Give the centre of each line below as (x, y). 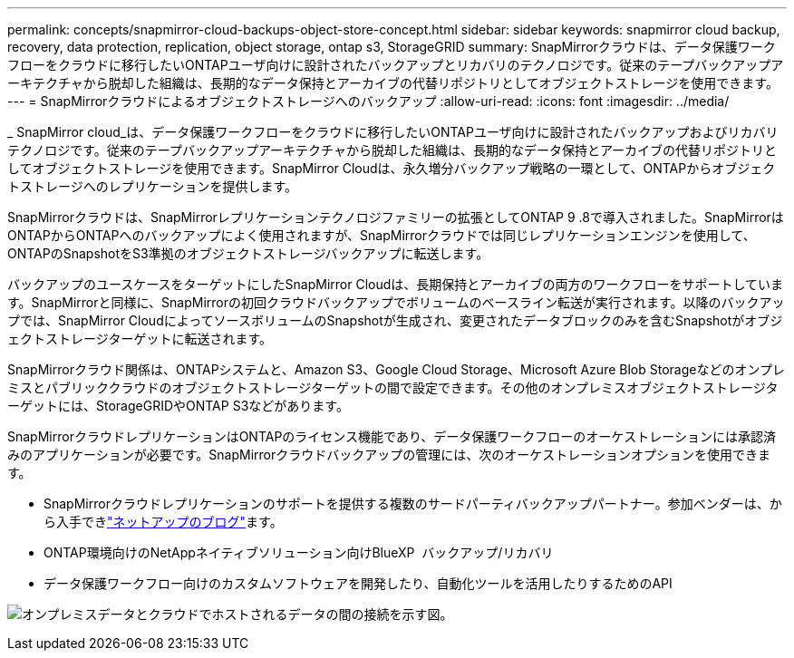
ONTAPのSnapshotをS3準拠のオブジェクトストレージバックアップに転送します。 (248, 253)
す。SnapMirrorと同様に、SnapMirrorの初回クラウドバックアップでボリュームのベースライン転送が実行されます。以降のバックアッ (396, 302)
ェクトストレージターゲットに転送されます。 (140, 339)
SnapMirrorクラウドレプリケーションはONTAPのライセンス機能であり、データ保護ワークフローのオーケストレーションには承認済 (392, 436)
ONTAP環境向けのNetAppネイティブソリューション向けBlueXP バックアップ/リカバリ (299, 552)
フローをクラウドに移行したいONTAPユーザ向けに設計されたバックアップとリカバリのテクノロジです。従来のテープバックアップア (396, 65)
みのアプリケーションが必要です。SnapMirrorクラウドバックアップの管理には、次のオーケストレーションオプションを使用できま (389, 455)
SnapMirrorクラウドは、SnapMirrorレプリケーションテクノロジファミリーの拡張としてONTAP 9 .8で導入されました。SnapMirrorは (396, 217)
